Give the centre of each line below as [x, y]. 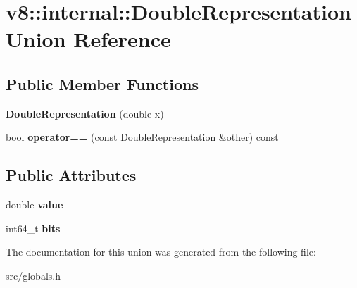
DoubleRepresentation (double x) [85, 113]
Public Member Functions [102, 83]
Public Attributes [71, 175]
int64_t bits [33, 228]
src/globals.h [33, 275]
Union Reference [88, 39]
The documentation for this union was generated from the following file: [161, 252]
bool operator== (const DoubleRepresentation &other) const [142, 137]
